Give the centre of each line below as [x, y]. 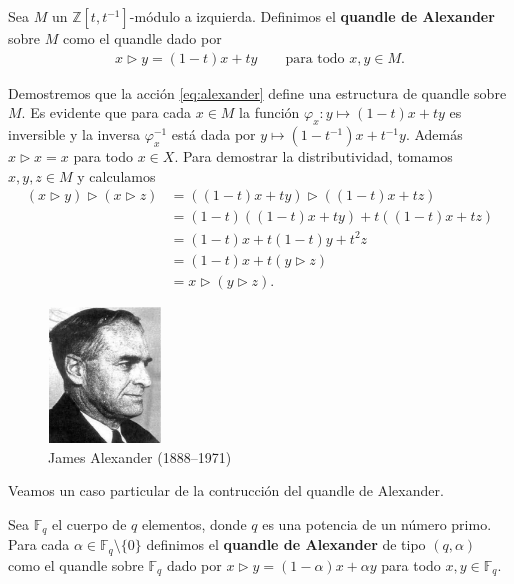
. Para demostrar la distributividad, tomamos [313, 156]
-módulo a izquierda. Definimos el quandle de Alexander [312, 16]
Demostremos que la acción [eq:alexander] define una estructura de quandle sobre [257, 92]
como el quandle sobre [76, 564]
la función [269, 112]
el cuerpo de [89, 523]
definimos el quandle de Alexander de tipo [286, 544]
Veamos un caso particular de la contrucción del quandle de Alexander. [226, 490]
